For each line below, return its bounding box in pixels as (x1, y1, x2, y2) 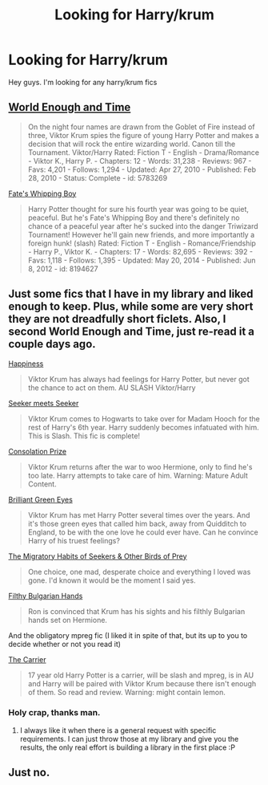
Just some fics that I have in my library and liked (8, 287, 254, 301)
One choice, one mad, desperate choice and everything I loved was (27, 567, 251, 576)
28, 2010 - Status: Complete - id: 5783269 (27, 173, 168, 182)
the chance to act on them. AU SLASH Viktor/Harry (27, 383, 196, 392)
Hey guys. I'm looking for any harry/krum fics (8, 77, 158, 87)
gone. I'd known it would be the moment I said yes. (27, 576, 196, 585)
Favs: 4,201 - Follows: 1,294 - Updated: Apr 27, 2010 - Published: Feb (27, 165, 257, 174)
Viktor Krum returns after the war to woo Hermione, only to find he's (27, 462, 253, 471)
